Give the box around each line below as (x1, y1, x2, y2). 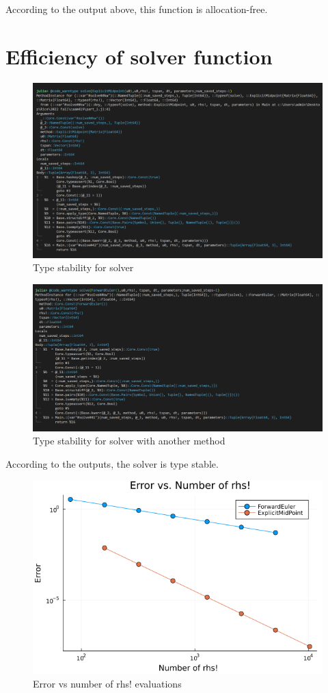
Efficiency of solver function (5, 42, 273, 70)
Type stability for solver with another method (33, 433, 225, 448)
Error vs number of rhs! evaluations (33, 676, 182, 690)
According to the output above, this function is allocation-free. (5, 2, 268, 16)
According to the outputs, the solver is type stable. (5, 456, 219, 470)
